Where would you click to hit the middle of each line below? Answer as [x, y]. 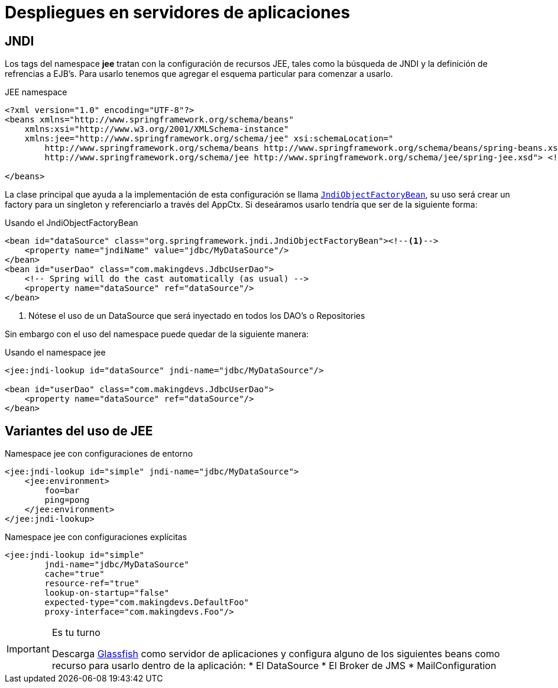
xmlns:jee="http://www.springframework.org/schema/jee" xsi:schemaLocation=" [209, 139]
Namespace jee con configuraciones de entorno [99, 454]
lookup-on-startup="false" [107, 593]
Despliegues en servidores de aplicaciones [178, 12]
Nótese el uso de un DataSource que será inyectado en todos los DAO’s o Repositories [197, 316]
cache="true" [74, 574]
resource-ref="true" [92, 584]
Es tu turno [76, 633]
